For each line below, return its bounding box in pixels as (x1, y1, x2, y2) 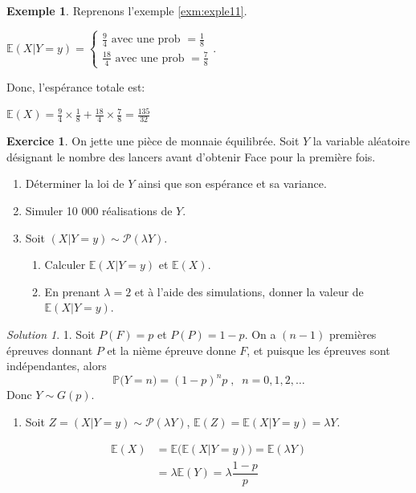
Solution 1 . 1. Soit (6, 326, 96, 343)
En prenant (44, 283, 100, 299)
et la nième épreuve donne (107, 341, 236, 358)
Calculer (44, 256, 86, 273)
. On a (244, 326, 276, 343)
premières (328, 326, 377, 343)
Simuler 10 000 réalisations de (25, 202, 173, 219)
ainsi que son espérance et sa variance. (138, 175, 327, 192)
